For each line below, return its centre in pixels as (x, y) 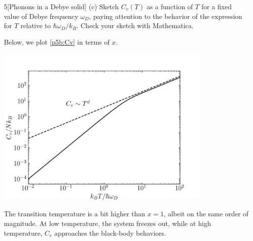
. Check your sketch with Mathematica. (135, 25)
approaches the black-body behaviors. (110, 233)
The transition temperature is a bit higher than (75, 214)
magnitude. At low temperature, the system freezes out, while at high (108, 223)
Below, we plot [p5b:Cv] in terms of (57, 41)
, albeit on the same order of (206, 214)
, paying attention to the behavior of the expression (166, 16)
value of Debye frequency (41, 16)
